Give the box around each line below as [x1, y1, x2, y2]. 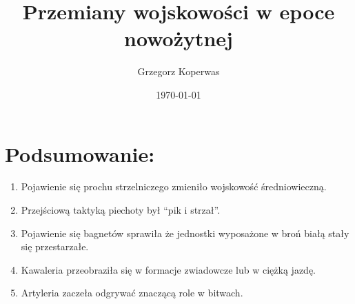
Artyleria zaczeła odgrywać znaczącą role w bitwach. [21, 285, 243, 300]
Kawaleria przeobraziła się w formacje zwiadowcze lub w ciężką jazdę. [21, 262, 316, 276]
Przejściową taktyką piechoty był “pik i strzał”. [21, 203, 221, 217]
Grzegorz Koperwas [137, 64, 220, 79]
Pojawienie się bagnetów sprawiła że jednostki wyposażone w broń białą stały [21, 225, 349, 240]
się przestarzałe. [21, 239, 89, 254]
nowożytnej [124, 24, 233, 52]
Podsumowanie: [5, 139, 155, 168]
